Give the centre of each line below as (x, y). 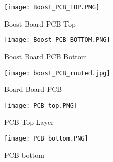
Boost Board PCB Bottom (46, 56)
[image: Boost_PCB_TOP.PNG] (52, 7)
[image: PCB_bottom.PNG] (46, 138)
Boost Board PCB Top (40, 23)
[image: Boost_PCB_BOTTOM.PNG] (57, 40)
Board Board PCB (33, 89)
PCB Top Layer (29, 122)
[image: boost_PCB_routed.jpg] (57, 73)
